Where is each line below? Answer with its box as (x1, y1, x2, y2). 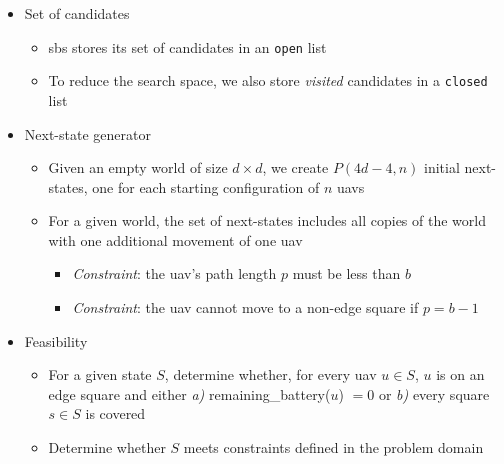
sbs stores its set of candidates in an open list (48, 36, 327, 57)
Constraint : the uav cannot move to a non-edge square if (72, 297, 419, 318)
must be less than (292, 263, 401, 284)
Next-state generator (24, 123, 151, 144)
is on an (436, 364, 485, 385)
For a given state (48, 364, 152, 385)
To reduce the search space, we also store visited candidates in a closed (48, 70, 488, 91)
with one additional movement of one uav (48, 229, 303, 250)
